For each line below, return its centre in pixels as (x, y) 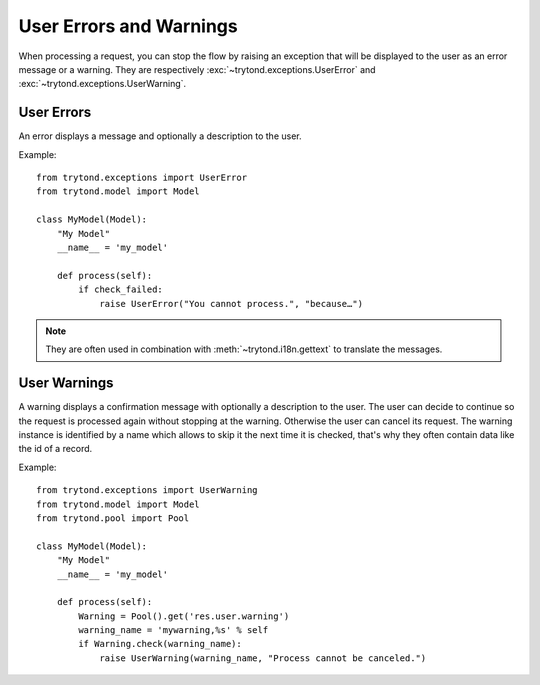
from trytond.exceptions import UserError (142, 178)
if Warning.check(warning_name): (160, 644)
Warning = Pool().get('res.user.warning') (184, 616)
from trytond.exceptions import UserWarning (147, 490)
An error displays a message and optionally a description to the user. (160, 136)
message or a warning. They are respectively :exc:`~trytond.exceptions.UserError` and (197, 69)
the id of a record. (55, 449)
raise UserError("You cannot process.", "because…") (231, 303)
